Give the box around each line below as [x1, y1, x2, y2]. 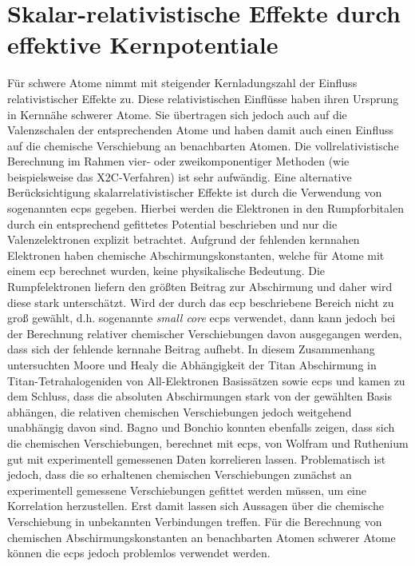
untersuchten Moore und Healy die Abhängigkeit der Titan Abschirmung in [7, 357, 377, 373]
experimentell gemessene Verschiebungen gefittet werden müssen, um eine [7, 481, 366, 498]
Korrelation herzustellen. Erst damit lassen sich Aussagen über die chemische [7, 497, 384, 514]
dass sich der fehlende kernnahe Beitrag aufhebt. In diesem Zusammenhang [7, 341, 375, 357]
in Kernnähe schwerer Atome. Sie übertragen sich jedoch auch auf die [7, 106, 347, 122]
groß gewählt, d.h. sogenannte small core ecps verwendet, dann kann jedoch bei [7, 309, 396, 326]
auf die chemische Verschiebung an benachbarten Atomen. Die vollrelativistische [7, 137, 399, 153]
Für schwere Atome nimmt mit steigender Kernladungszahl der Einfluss [7, 74, 358, 91]
